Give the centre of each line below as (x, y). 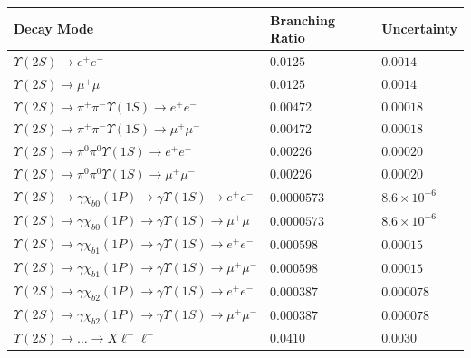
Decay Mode (54, 29)
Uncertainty (419, 29)
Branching (303, 19)
